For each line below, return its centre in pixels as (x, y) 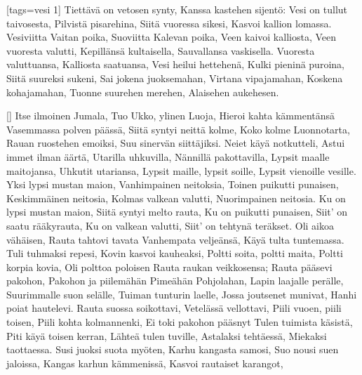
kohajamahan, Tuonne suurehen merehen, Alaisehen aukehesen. (143, 92)
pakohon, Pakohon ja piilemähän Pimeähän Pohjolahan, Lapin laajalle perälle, (175, 281)
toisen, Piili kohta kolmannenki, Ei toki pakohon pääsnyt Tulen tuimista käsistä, (180, 322)
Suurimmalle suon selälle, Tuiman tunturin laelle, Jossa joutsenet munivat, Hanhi (182, 294)
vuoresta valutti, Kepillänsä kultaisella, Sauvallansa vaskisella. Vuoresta (161, 50)
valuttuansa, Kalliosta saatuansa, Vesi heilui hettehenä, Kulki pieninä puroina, (175, 64)
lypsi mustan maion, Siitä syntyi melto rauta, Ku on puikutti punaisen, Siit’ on (177, 212)
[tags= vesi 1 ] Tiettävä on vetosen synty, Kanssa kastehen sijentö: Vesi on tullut (177, 9)
